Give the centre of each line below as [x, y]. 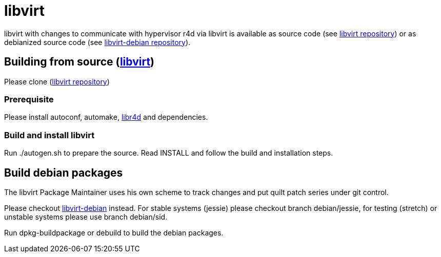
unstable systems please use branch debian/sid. [86, 217]
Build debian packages [64, 173]
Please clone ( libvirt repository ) [57, 81]
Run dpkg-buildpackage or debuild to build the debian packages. [114, 232]
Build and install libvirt [49, 135]
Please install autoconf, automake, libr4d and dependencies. [106, 117]
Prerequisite [29, 99]
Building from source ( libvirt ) [79, 62]
